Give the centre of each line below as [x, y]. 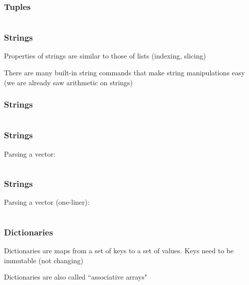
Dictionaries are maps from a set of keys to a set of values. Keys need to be [119, 251]
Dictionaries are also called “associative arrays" [76, 277]
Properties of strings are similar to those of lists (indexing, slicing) [105, 56]
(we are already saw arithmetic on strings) [68, 82]
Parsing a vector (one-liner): [47, 202]
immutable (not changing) [44, 260]
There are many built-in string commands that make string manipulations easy [124, 73]
